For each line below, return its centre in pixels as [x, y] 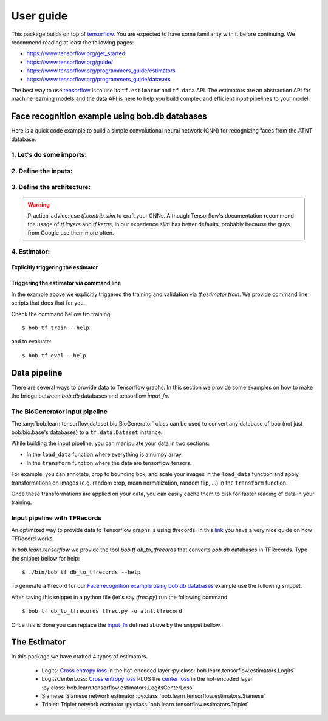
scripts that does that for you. [48, 303]
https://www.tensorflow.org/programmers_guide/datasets [99, 79]
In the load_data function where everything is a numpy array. [105, 454]
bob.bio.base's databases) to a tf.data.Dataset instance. [87, 432]
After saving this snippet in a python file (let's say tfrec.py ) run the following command [119, 597]
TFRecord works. [33, 539]
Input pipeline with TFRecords [56, 518]
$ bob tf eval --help [54, 355]
